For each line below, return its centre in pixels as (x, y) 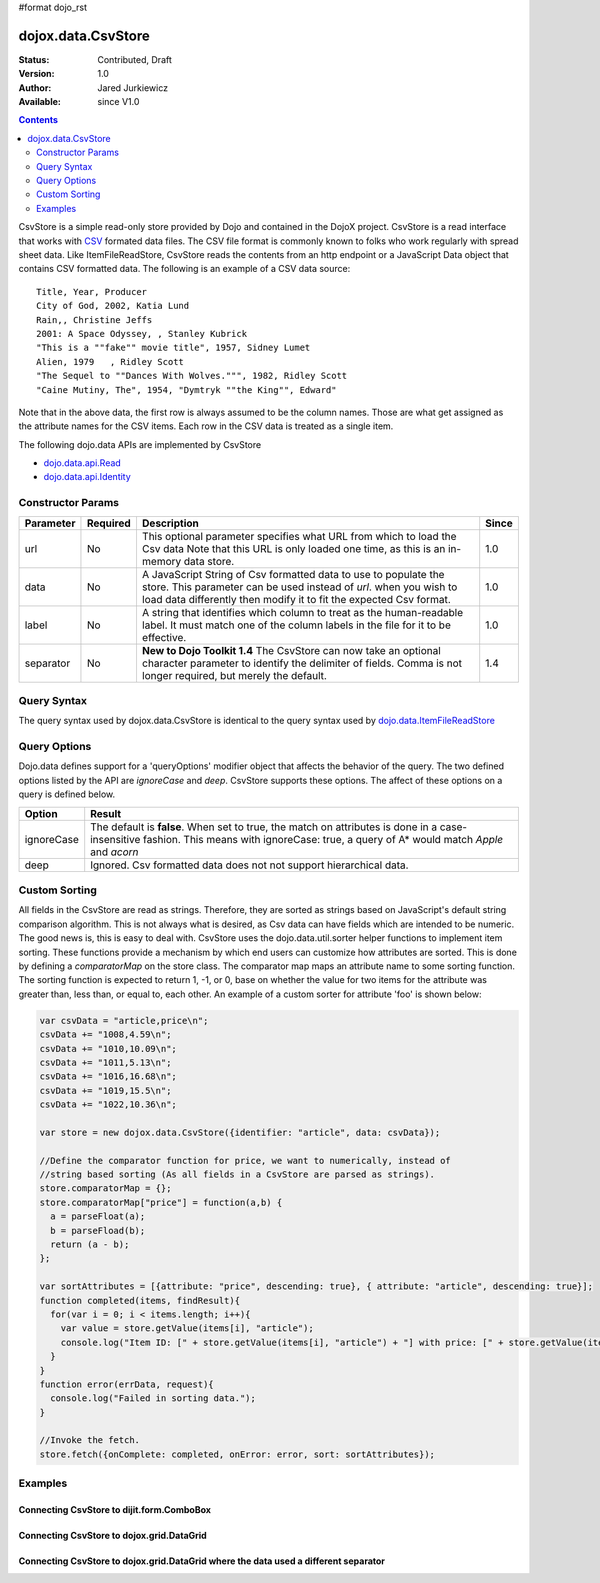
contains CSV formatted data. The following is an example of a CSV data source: (184, 269)
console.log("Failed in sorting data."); (153, 1398)
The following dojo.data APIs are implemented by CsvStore (140, 444)
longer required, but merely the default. (234, 675)
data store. (209, 561)
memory (161, 561)
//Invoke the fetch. (89, 1440)
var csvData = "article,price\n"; (124, 1020)
